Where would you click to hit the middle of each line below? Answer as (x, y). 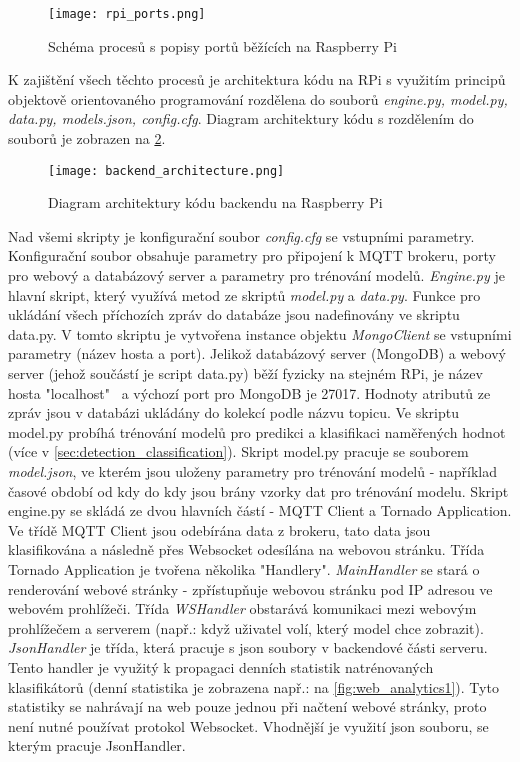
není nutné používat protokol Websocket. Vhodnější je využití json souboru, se (248, 725)
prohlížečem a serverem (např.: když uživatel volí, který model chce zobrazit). (246, 627)
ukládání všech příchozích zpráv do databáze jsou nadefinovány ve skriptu (234, 314)
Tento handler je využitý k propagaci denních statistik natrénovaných (221, 666)
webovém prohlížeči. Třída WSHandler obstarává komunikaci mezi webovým (242, 608)
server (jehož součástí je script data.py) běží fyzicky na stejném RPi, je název (245, 373)
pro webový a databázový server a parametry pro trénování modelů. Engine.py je (256, 275)
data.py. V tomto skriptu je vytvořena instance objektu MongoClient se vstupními (260, 333)
